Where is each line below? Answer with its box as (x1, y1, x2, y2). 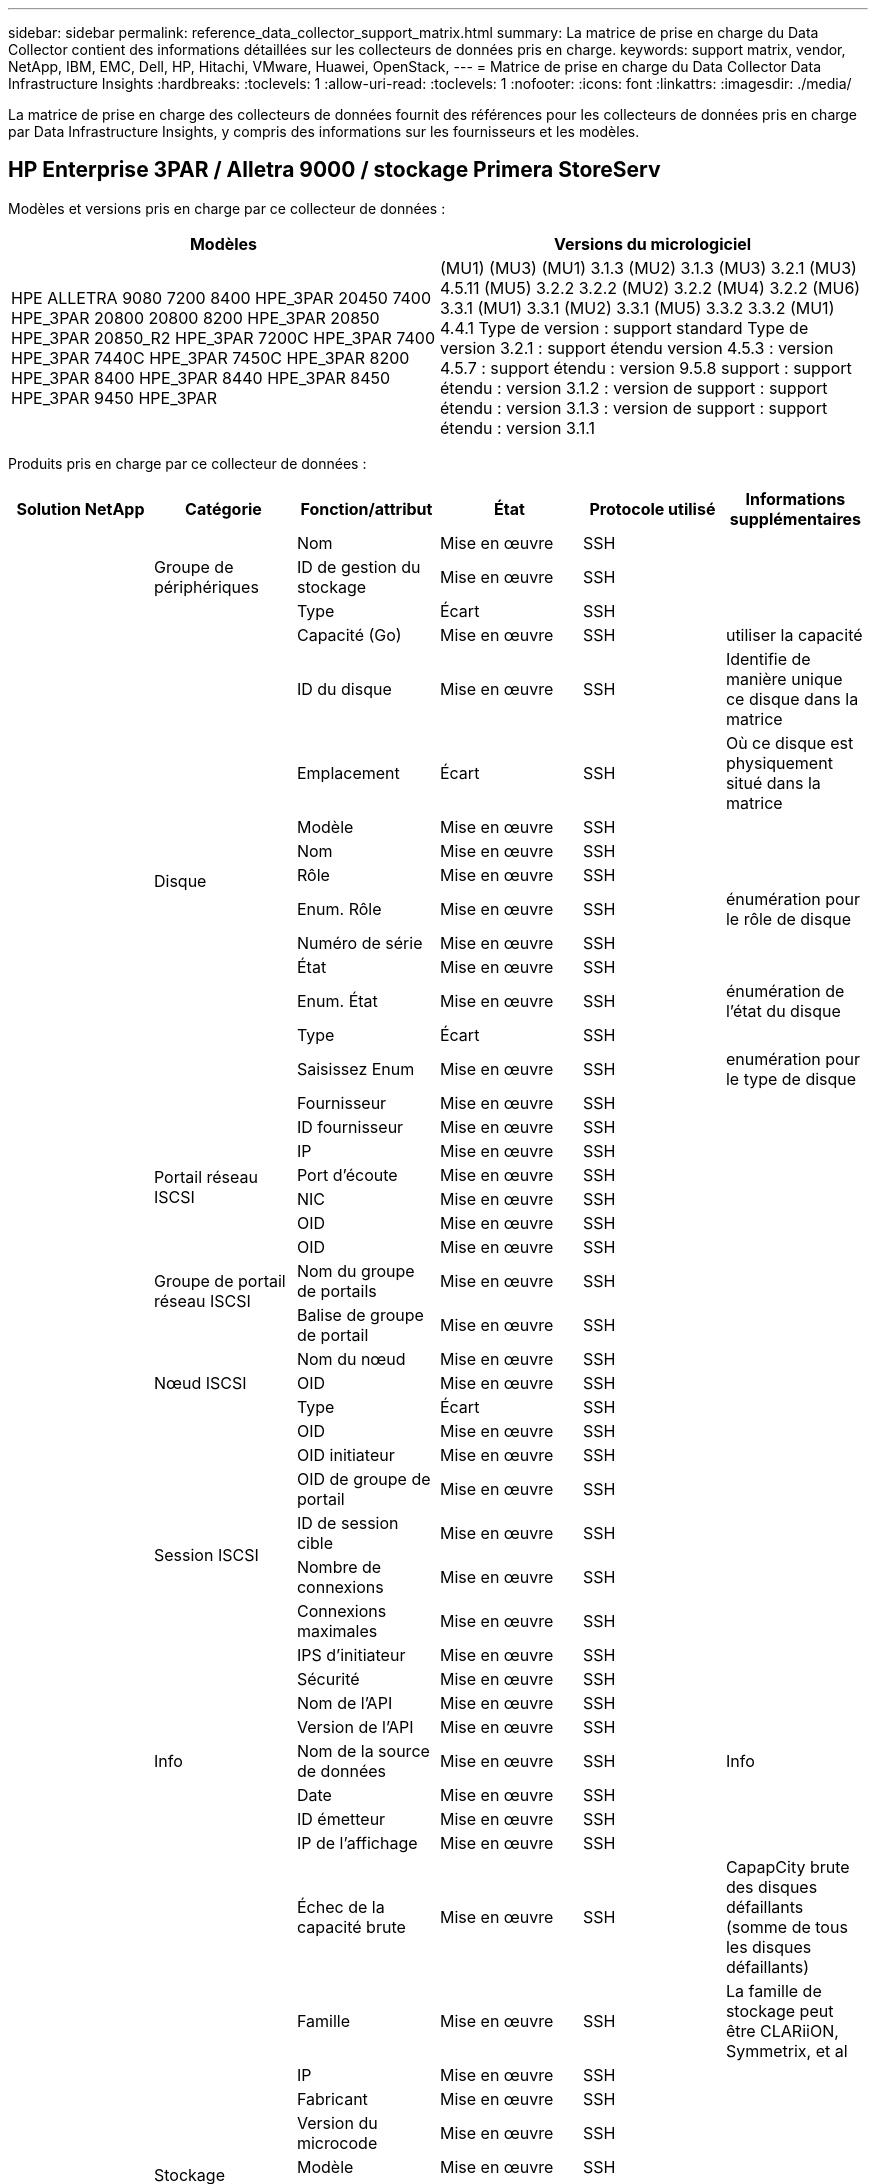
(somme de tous (725, 1916, 848, 1937)
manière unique (725, 668, 843, 689)
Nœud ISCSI (153, 1372, 247, 1393)
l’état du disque (725, 1000, 841, 1021)
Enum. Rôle (296, 898, 382, 919)
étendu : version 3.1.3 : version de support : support (440, 397, 828, 418)
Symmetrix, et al (725, 2040, 848, 2061)
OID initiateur (296, 1444, 395, 1465)
